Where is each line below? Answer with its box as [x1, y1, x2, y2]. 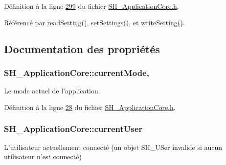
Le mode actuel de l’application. [4, 86, 100, 96]
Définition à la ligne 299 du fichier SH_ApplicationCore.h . [4, 1, 179, 11]
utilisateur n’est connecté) [4, 151, 82, 162]
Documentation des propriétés [4, 41, 160, 56]
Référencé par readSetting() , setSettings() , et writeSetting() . [4, 17, 185, 27]
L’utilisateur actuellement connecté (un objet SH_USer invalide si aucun [4, 142, 223, 152]
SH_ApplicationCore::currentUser [4, 123, 143, 135]
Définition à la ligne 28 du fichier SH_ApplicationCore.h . [4, 102, 176, 112]
